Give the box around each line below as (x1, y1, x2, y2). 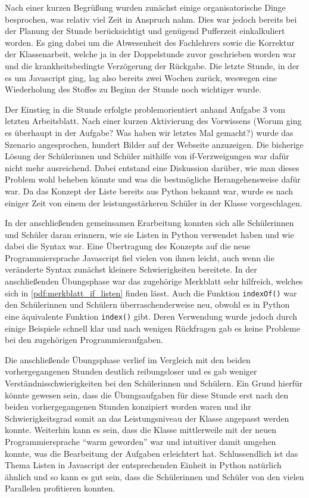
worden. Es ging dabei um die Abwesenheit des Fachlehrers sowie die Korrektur (5, 36, 295, 48)
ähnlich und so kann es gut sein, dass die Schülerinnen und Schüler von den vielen (5, 470, 304, 482)
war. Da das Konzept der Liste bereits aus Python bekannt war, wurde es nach (5, 184, 294, 197)
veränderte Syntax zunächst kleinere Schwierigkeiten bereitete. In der (5, 263, 257, 276)
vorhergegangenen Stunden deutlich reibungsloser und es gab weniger (5, 365, 257, 378)
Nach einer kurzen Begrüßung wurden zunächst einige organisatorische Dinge (5, 1, 286, 13)
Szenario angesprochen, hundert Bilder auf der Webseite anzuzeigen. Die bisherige (5, 138, 304, 150)
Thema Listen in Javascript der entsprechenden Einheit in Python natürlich (5, 459, 282, 471)
